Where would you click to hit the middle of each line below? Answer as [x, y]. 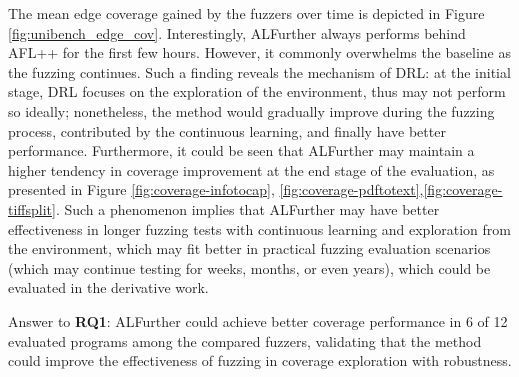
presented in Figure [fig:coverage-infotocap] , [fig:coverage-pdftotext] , [216, 189]
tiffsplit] [32, 208]
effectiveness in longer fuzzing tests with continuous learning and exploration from [259, 228]
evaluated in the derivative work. [108, 287]
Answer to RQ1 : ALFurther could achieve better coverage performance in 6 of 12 [258, 320]
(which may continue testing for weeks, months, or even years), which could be [249, 267]
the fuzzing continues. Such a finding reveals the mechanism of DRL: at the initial [259, 71]
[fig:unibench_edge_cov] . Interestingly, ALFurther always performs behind [237, 32]
